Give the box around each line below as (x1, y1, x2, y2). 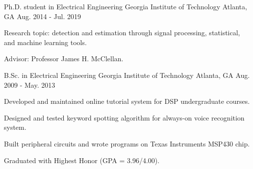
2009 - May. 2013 (4, 79, 55, 90)
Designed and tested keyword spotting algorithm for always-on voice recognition (4, 112, 245, 122)
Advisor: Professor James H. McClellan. (4, 53, 124, 64)
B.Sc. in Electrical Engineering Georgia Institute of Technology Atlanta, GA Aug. (4, 70, 250, 80)
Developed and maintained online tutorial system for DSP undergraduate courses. (4, 96, 250, 106)
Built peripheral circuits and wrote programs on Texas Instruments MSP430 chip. (4, 138, 250, 148)
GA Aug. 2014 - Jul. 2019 (4, 11, 81, 21)
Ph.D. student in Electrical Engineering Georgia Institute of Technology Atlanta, (4, 1, 247, 11)
